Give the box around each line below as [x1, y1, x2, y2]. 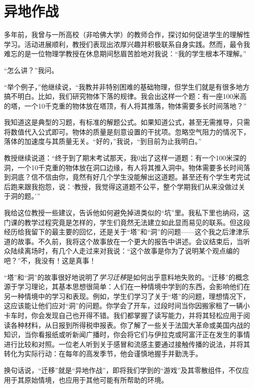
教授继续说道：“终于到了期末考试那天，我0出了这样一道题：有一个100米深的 [4, 153, 247, 163]
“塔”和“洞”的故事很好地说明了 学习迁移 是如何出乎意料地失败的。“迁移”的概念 [4, 272, 249, 282]
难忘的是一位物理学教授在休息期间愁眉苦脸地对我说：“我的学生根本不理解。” [4, 48, 247, 59]
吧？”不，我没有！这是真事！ [4, 255, 96, 265]
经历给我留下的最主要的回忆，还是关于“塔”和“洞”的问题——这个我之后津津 [4, 227, 243, 237]
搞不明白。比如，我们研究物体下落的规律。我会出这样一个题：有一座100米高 [4, 91, 247, 101]
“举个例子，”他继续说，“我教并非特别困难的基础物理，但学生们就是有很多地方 [4, 81, 250, 91]
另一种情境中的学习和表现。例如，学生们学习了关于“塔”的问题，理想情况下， [4, 291, 250, 301]
